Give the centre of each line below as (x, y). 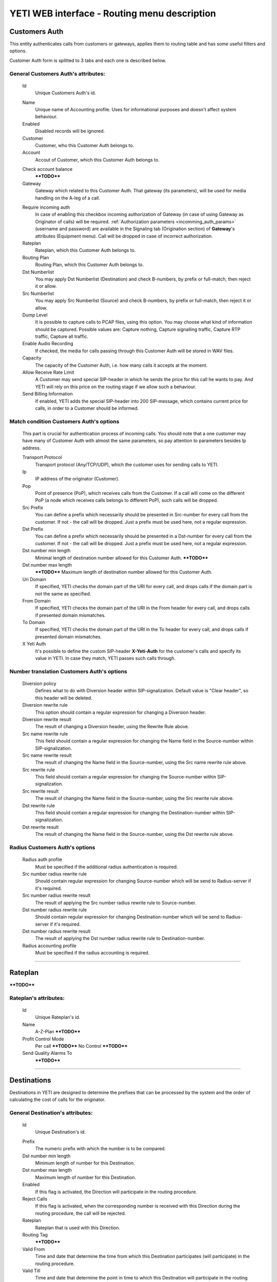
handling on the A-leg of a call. (67, 198)
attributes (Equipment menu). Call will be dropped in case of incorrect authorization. (124, 236)
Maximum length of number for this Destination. (86, 1177)
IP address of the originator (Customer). (77, 479)
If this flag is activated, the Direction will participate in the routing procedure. (116, 1192)
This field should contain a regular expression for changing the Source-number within (126, 777)
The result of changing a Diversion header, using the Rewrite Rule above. (112, 727)
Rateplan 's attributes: (37, 998)
